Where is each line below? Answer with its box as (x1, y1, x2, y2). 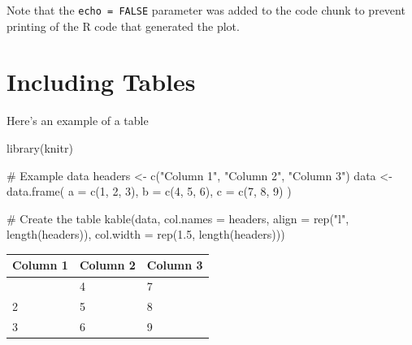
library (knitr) (7, 139, 73, 156)
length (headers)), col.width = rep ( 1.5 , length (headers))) (7, 226, 285, 243)
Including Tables (7, 65, 196, 98)
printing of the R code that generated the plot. (7, 17, 240, 34)
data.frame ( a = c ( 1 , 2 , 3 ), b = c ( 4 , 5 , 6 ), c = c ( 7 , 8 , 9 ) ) (7, 183, 292, 200)
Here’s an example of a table (7, 112, 149, 129)
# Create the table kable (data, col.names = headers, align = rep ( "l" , (7, 209, 349, 226)
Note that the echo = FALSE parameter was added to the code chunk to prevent (7, 2, 405, 18)
